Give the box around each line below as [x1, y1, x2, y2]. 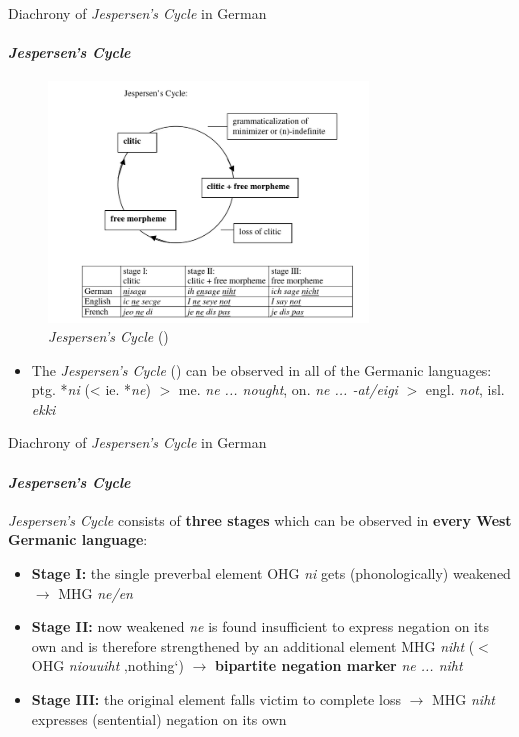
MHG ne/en [58, 582, 133, 603]
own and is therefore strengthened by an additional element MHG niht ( [31, 635, 475, 656]
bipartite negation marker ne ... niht [214, 655, 463, 676]
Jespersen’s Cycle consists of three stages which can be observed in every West [8, 509, 512, 530]
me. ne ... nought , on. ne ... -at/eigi [178, 379, 398, 400]
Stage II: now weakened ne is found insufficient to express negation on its [31, 616, 489, 637]
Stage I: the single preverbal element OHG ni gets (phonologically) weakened [31, 563, 511, 584]
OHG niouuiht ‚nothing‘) [31, 655, 184, 676]
